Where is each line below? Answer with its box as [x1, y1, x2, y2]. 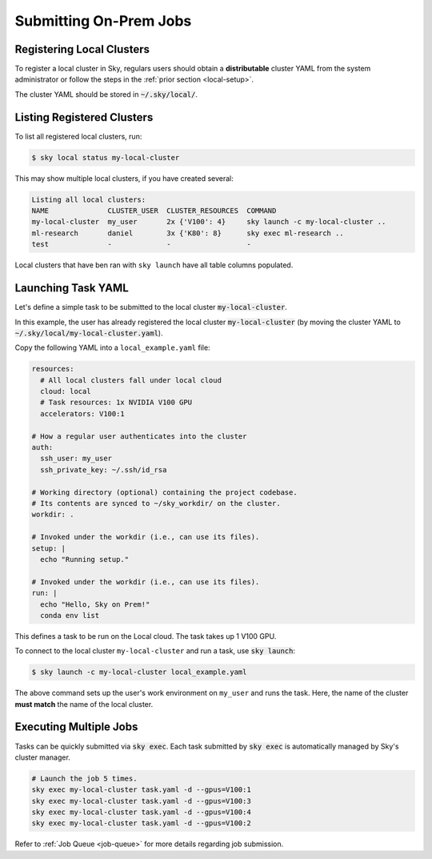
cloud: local [40, 387, 91, 396]
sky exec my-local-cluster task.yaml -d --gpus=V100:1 [31, 785, 251, 794]
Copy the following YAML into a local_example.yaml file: [14, 343, 211, 352]
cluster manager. [14, 753, 71, 762]
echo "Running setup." [40, 555, 130, 564]
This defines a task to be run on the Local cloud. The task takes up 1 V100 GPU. [14, 631, 277, 640]
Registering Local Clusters [14, 42, 150, 56]
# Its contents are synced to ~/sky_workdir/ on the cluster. [31, 499, 281, 508]
